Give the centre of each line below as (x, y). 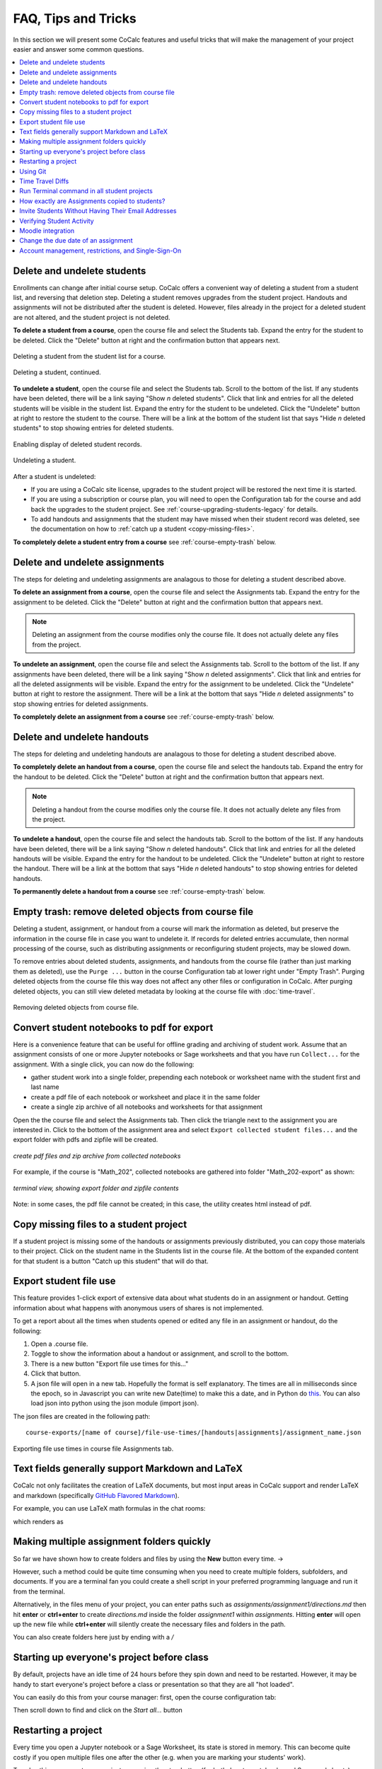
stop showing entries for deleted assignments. (81, 703)
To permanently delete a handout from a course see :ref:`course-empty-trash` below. (139, 892)
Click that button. (56, 1373)
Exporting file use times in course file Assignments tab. (93, 1448)
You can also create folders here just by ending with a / (93, 1637)
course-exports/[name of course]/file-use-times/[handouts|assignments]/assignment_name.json (193, 1433)
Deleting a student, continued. (57, 372)
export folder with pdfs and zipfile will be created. (86, 1140)
